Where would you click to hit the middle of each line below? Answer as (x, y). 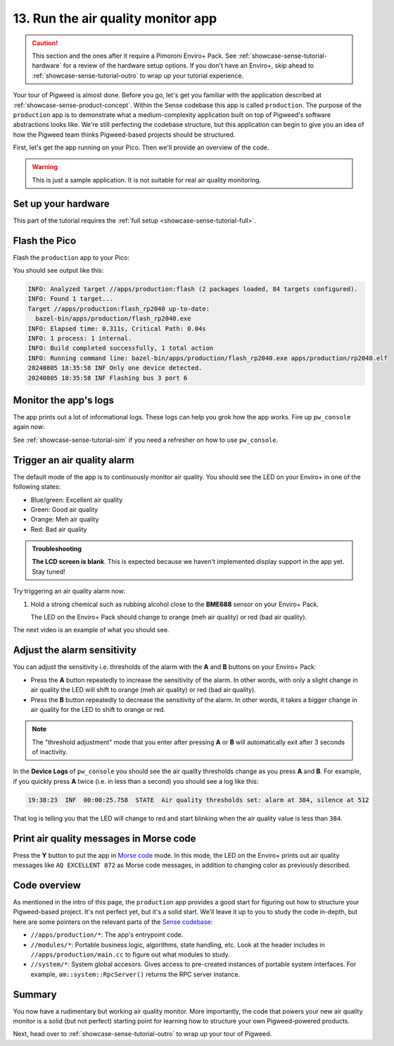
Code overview (47, 885)
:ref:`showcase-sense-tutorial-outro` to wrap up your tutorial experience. (138, 75)
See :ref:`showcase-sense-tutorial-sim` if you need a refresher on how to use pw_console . (146, 440)
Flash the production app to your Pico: (71, 257)
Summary (35, 994)
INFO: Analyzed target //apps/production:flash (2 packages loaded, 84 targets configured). (193, 289)
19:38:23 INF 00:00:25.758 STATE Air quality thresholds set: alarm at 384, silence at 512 (198, 800)
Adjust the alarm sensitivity (75, 650)
